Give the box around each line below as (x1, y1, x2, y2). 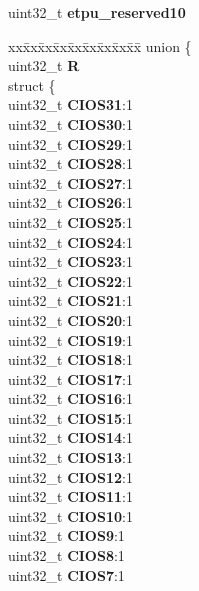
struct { (8, 74, 56, 95)
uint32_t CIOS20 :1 (8, 309, 133, 330)
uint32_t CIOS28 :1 (8, 153, 133, 174)
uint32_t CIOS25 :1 (8, 211, 133, 232)
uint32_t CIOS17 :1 (8, 368, 133, 389)
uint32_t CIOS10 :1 (8, 505, 133, 526)
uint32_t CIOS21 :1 (8, 290, 133, 311)
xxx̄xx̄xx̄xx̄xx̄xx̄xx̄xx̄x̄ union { (8, 35, 192, 56)
